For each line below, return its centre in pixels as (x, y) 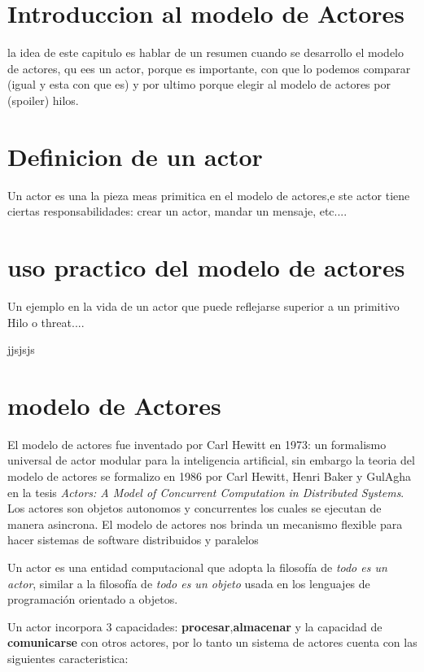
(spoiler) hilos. (43, 100)
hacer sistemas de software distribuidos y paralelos (133, 540)
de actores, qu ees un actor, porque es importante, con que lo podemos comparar (209, 68)
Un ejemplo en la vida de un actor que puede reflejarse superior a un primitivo (203, 305)
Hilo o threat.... (46, 322)
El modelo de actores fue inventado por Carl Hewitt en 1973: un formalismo (197, 444)
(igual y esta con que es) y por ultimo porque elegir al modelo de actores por (199, 84)
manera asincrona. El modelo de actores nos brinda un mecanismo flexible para (205, 524)
